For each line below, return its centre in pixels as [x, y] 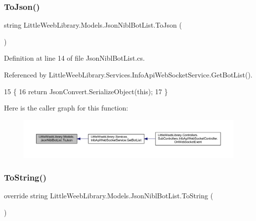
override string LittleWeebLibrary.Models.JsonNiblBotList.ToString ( [109, 196]
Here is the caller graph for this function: [66, 108]
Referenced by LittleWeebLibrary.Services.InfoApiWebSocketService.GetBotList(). [128, 74]
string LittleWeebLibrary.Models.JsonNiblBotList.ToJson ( [93, 25]
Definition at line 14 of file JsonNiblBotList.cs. [74, 58]
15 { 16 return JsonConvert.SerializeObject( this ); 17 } [86, 91]
